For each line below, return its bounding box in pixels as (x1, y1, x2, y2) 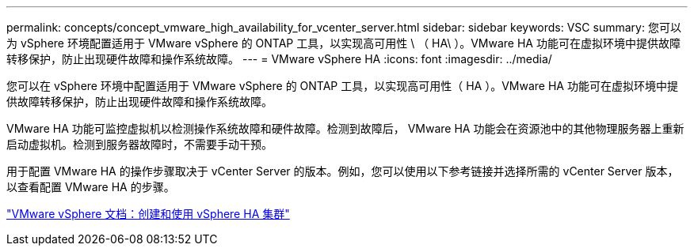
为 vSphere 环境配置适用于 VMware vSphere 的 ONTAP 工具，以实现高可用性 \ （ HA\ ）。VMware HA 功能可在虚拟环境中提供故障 (6, 36, 681, 50)
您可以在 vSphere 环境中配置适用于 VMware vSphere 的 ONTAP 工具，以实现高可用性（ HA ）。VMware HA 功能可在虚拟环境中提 (6, 79, 678, 92)
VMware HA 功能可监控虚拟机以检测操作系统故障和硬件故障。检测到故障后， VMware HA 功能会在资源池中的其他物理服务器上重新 (6, 122, 684, 135)
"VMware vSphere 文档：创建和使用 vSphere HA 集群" (6, 207, 290, 220)
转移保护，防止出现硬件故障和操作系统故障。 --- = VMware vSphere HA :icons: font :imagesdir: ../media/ (6, 52, 552, 66)
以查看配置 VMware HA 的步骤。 (6, 180, 175, 194)
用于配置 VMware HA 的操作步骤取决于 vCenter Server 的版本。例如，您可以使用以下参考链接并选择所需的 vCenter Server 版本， (6, 164, 679, 178)
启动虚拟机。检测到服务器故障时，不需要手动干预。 (6, 137, 273, 151)
